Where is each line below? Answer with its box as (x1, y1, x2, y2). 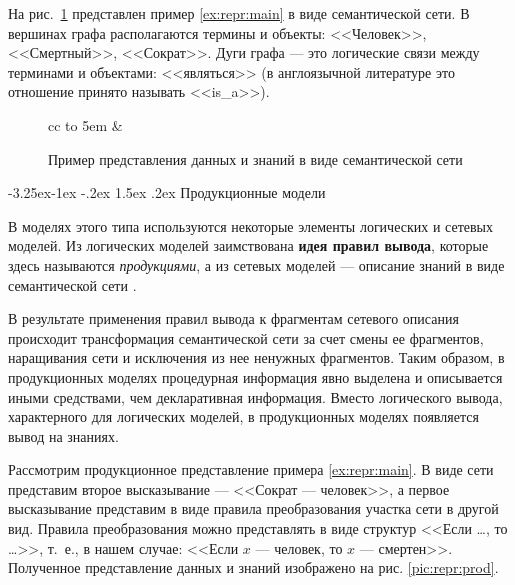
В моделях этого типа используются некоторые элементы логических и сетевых (8, 215, 493, 236)
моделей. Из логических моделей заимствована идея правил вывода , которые (8, 235, 489, 256)
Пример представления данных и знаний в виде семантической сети (48, 148, 463, 169)
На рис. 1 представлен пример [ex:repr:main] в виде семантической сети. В (8, 3, 470, 23)
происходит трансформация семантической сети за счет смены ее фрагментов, (8, 327, 484, 348)
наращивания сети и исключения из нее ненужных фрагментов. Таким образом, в (8, 347, 505, 368)
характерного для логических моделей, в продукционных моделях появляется (8, 406, 479, 427)
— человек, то (255, 537, 343, 558)
